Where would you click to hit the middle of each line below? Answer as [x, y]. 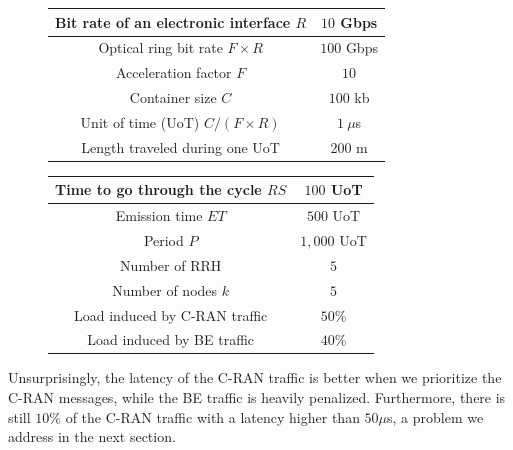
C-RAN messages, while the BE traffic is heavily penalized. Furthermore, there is [257, 397]
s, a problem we [435, 416]
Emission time [159, 215]
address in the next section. [92, 436]
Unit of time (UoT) [140, 121]
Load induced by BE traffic [171, 339]
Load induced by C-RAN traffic [171, 314]
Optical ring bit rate [160, 47]
